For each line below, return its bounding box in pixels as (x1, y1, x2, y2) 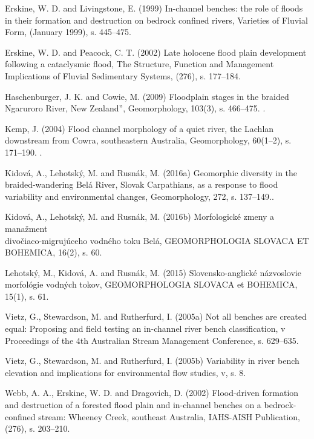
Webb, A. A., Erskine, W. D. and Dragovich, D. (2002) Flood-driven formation (5, 386, 299, 399)
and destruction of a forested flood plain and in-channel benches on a (5, 398, 261, 411)
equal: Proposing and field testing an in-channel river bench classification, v (5, 322, 286, 335)
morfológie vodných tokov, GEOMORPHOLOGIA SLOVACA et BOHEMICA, (5, 278, 298, 291)
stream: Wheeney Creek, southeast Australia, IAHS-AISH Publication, (38, 410, 300, 423)
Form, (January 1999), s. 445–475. (5, 25, 132, 38)
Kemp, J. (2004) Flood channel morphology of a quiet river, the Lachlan (5, 122, 274, 134)
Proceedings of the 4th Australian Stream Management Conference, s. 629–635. (5, 334, 299, 346)
